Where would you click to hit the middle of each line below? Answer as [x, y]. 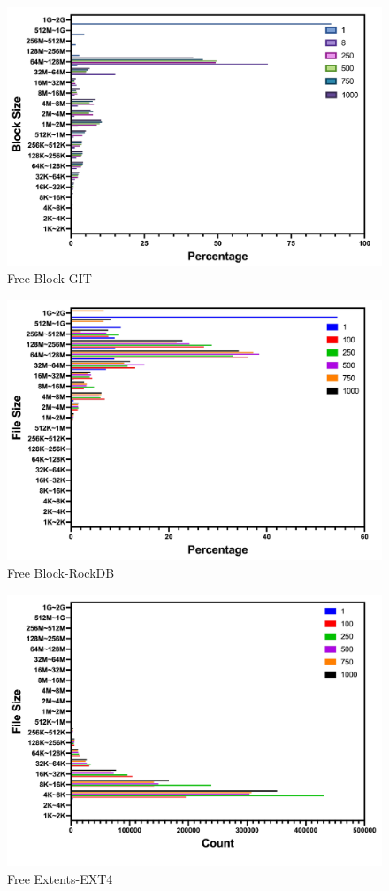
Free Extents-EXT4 [60, 878]
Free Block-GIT [50, 278]
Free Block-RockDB [61, 572]
